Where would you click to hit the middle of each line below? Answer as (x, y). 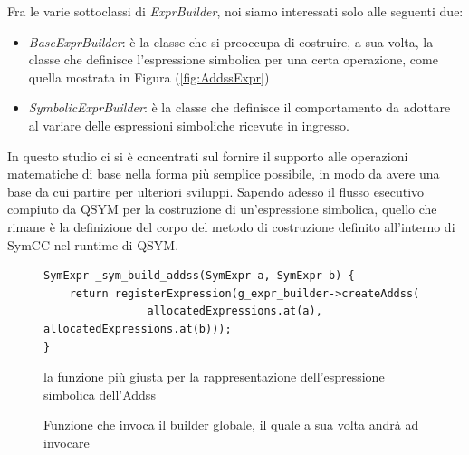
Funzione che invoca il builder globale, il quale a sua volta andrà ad (231, 425)
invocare (67, 442)
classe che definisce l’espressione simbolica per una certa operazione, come (233, 59)
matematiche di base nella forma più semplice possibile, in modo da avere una (224, 174)
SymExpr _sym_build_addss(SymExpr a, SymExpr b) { (199, 276)
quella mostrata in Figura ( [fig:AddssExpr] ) (149, 77)
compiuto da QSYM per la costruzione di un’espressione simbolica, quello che (222, 209)
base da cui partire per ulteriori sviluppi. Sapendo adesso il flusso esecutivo (216, 191)
